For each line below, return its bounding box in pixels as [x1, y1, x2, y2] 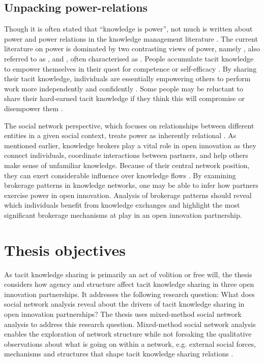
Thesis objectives [4, 239, 126, 260]
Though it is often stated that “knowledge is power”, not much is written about [4, 23, 253, 34]
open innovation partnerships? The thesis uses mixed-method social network [4, 308, 242, 319]
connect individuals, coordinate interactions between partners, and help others [4, 150, 248, 160]
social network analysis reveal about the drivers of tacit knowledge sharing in [4, 299, 245, 309]
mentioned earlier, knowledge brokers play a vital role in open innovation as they [4, 140, 256, 150]
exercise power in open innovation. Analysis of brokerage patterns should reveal [4, 189, 252, 200]
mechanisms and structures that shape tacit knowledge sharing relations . [4, 348, 233, 359]
